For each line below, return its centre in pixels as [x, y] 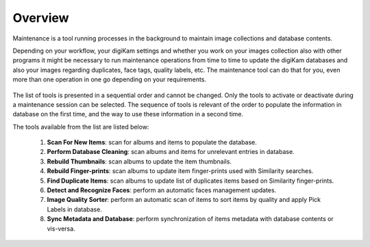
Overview [41, 18]
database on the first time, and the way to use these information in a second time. [128, 114]
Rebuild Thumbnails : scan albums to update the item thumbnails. [139, 161]
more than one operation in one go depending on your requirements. [110, 79]
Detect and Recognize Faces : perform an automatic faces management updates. [162, 190]
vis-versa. [61, 229]
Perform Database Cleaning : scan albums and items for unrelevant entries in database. [171, 152]
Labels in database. [74, 209]
